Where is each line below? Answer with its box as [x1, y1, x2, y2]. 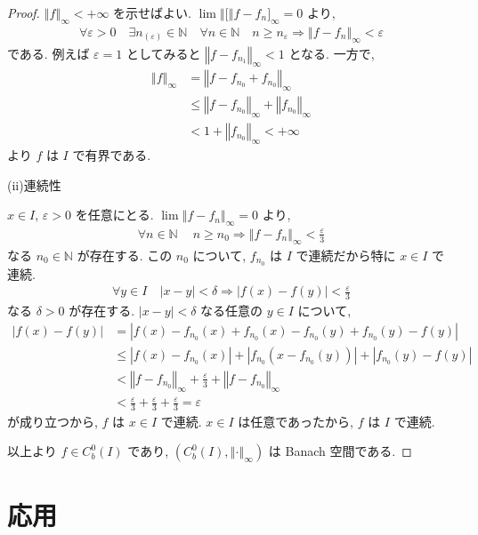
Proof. [7, 4, 40, 21]
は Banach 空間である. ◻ [268, 442, 412, 460]
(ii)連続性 [7, 175, 61, 194]
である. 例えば [7, 44, 90, 62]
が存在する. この [77, 245, 173, 264]
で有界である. [72, 145, 151, 164]
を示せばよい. [113, 4, 191, 21]
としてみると [126, 44, 201, 62]
